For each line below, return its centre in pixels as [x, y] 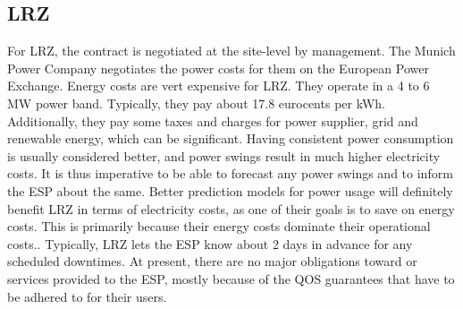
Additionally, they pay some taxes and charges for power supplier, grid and [213, 120]
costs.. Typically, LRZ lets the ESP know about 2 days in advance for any [210, 243]
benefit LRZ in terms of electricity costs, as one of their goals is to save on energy [231, 208]
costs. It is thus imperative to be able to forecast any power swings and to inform [230, 173]
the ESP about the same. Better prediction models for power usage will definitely [230, 190]
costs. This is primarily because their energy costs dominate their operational [219, 226]
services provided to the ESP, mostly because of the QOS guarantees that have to [231, 278]
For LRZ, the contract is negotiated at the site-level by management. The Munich [231, 51]
